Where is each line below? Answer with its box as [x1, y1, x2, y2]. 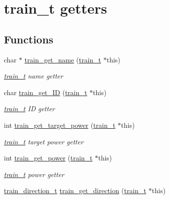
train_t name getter [4, 71, 63, 81]
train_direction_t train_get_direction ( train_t [4, 185, 147, 196]
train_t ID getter [4, 103, 55, 114]
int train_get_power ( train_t [4, 153, 93, 163]
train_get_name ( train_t [24, 54, 101, 64]
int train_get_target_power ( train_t [4, 119, 116, 130]
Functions [4, 31, 53, 46]
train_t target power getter [4, 136, 84, 146]
